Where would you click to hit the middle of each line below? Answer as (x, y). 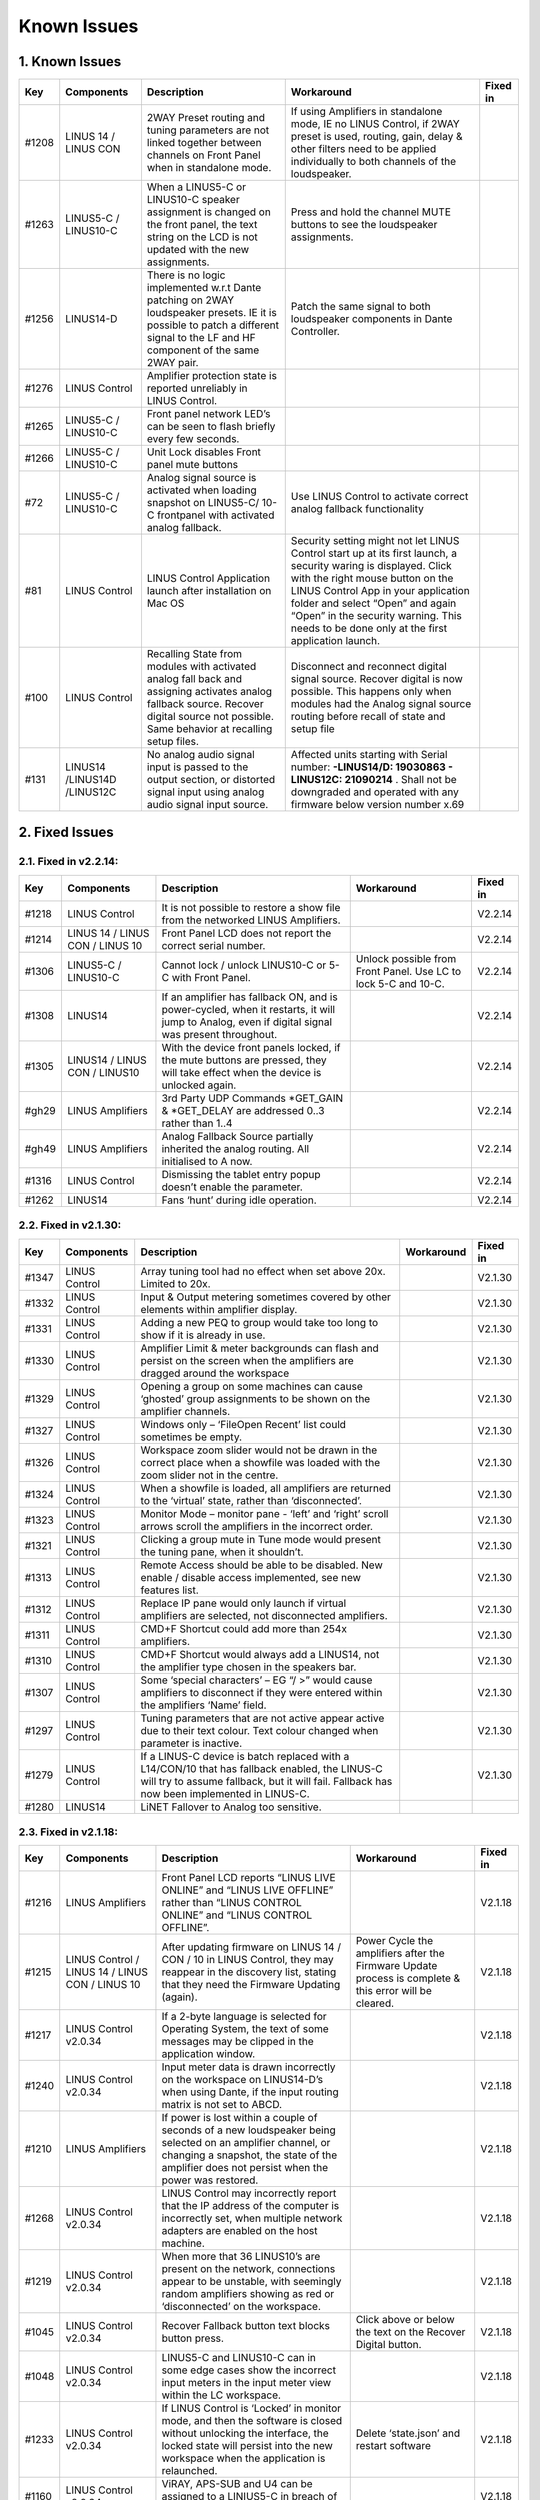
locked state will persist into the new (247, 2446)
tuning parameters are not (208, 130)
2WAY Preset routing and (205, 118)
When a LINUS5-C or (196, 187)
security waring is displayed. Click (371, 566)
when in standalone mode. (209, 168)
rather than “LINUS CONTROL (231, 1903)
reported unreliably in (197, 388)
